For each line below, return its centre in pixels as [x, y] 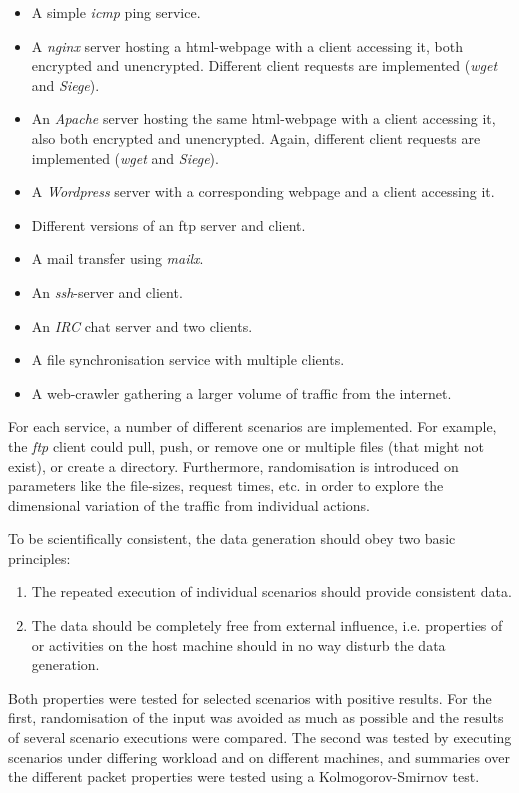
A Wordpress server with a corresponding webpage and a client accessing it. [263, 191]
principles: [39, 557]
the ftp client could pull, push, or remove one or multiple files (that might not [246, 445]
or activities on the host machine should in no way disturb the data [238, 644]
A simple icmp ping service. [116, 12]
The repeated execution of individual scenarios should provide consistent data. [271, 591]
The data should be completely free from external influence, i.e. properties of [267, 625]
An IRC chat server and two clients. [142, 325]
